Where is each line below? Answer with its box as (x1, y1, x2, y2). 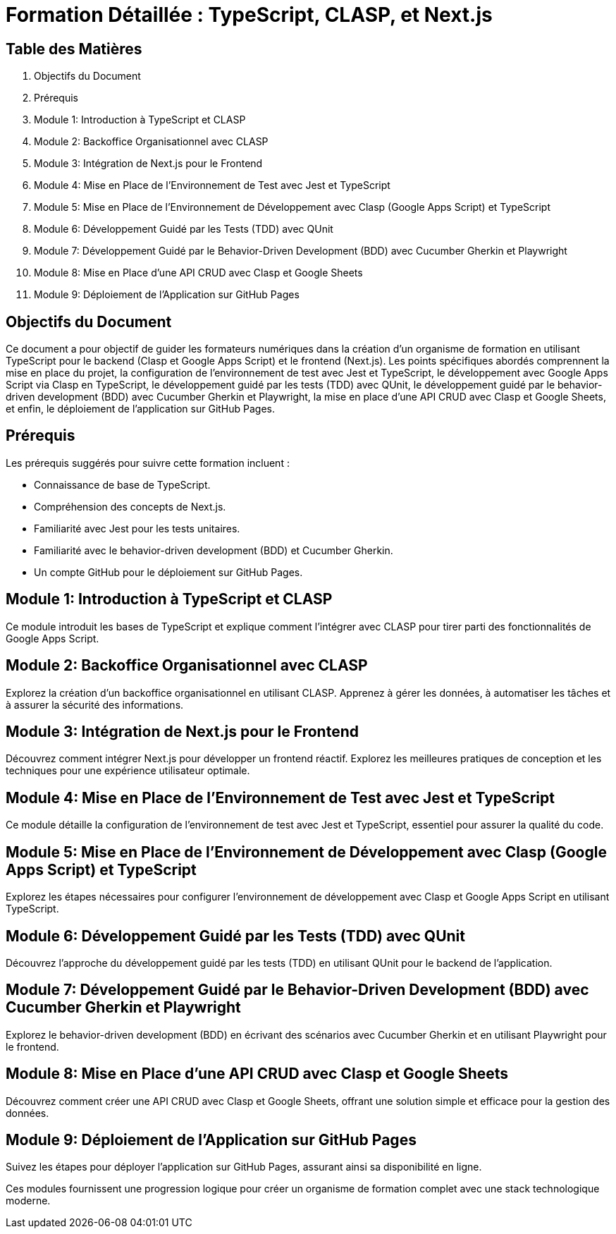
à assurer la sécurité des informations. (6, 698, 184, 711)
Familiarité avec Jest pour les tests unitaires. (34, 522, 240, 534)
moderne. (6, 1195, 51, 1207)
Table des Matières (6, 39, 142, 58)
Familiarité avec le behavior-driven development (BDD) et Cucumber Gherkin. (34, 544, 393, 556)
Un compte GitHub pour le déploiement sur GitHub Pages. (34, 566, 303, 578)
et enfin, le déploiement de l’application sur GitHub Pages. (6, 403, 276, 415)
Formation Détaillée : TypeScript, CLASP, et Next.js (6, 3, 493, 27)
